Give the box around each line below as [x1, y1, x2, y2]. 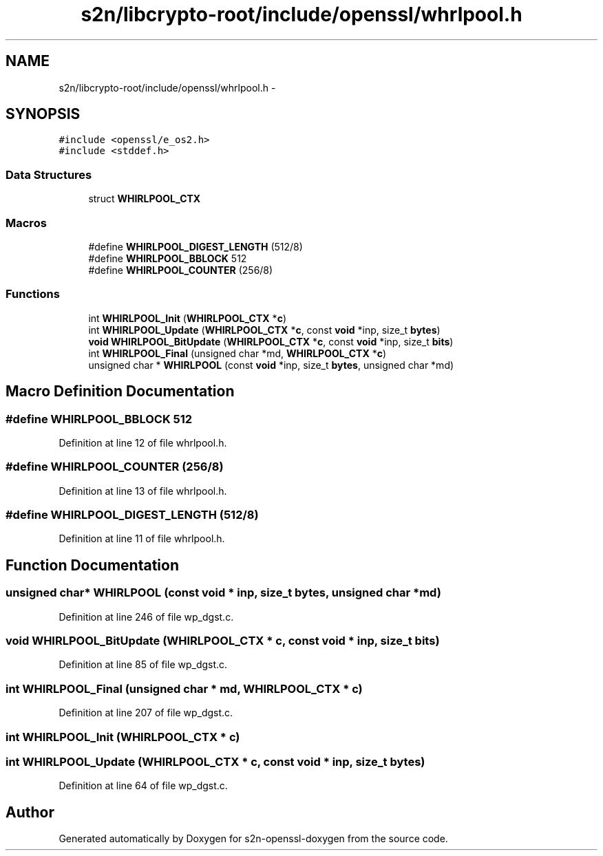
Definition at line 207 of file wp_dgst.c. [59, 707, 233, 719]
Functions [6, 287, 60, 301]
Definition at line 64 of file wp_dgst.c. [59, 780, 228, 792]
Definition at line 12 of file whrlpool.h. [59, 436, 227, 449]
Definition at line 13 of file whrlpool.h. [59, 484, 227, 497]
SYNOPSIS [6, 105, 81, 123]
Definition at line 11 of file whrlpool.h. [59, 533, 225, 545]
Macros [6, 215, 47, 230]
